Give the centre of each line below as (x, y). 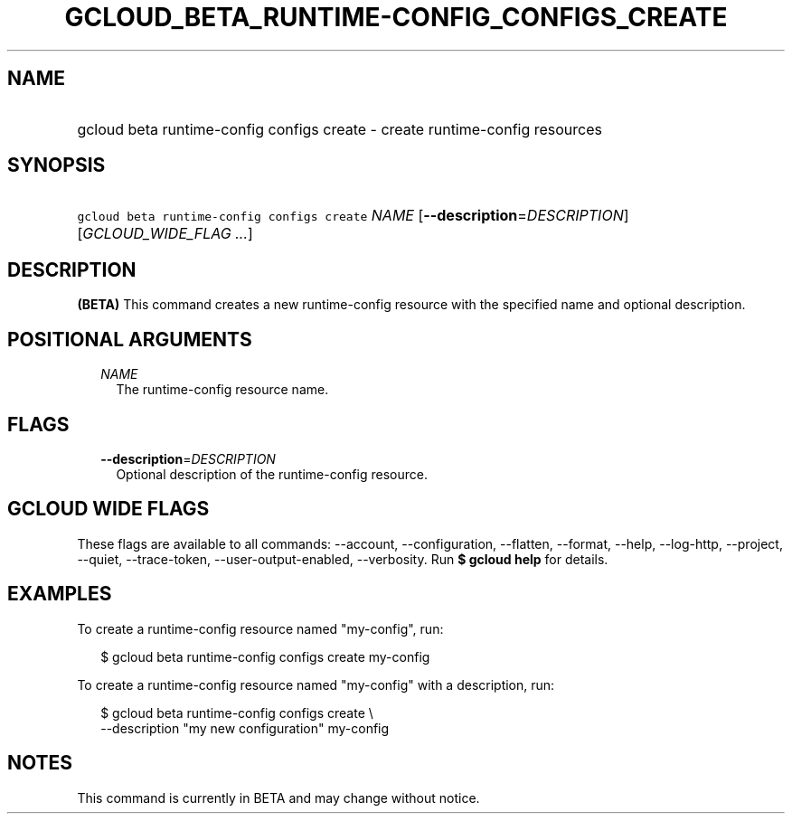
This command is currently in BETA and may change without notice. (278, 797)
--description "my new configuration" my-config (245, 728)
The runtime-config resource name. (222, 390)
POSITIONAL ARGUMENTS (130, 339)
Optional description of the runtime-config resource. (272, 474)
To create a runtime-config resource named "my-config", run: (260, 628)
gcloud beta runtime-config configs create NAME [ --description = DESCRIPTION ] (353, 216)
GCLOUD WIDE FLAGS (108, 509)
